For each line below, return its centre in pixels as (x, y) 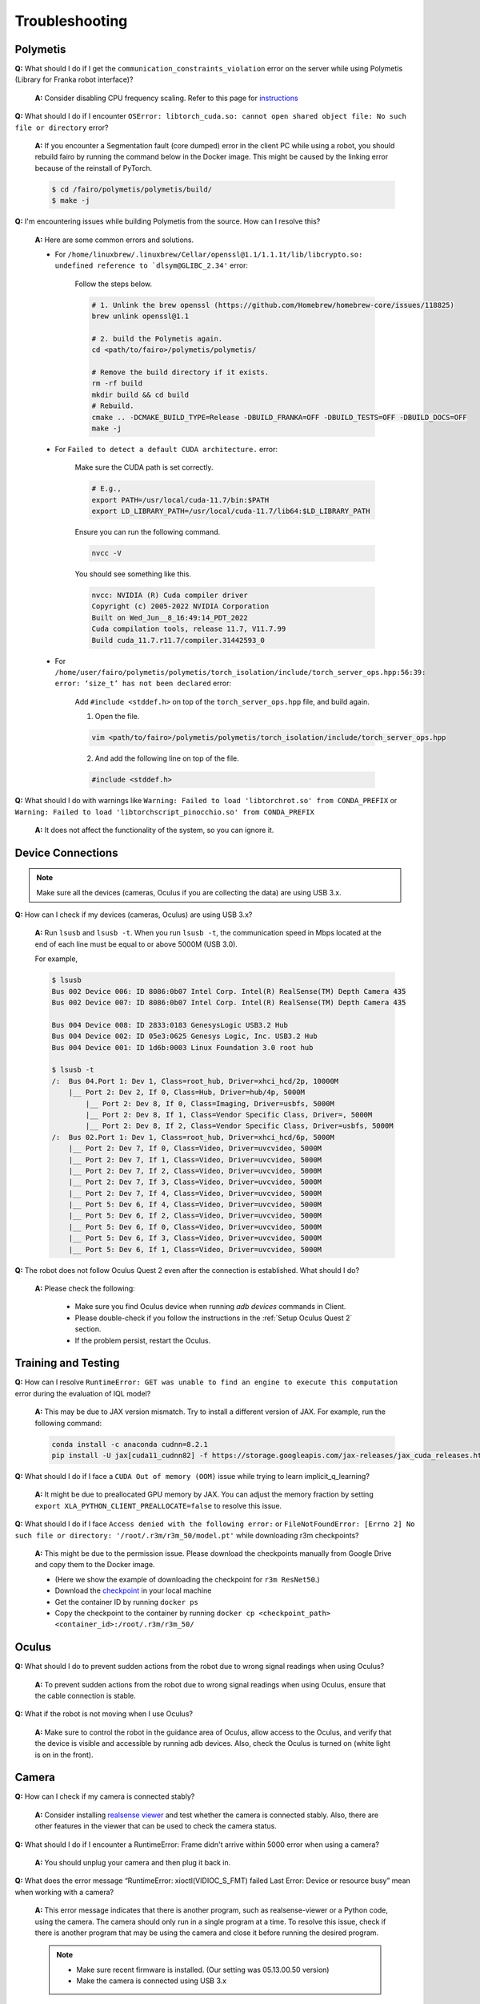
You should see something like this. (133, 574)
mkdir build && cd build (140, 394)
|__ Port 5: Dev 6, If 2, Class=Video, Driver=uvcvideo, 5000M (195, 1216)
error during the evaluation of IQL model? (83, 1393)
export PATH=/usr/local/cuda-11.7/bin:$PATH (180, 500)
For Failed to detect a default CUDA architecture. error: (166, 449)
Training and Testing (67, 1363)
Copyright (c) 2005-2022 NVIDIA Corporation (180, 606)
